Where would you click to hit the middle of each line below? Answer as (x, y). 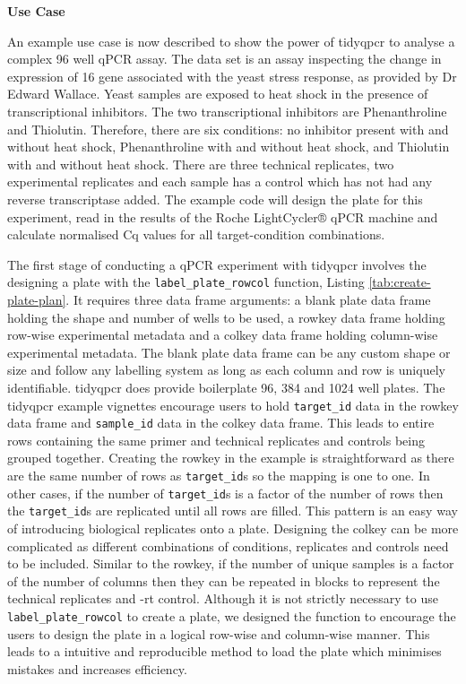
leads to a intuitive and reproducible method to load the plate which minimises (224, 651)
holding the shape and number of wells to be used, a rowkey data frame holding (226, 317)
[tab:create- (400, 282)
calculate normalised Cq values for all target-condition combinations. (196, 234)
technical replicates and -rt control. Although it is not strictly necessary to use (223, 598)
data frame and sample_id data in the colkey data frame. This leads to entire (221, 423)
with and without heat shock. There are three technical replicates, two (201, 164)
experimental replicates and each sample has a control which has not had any (220, 182)
